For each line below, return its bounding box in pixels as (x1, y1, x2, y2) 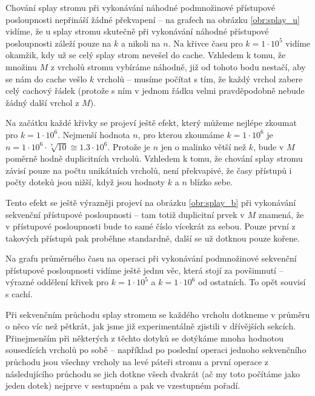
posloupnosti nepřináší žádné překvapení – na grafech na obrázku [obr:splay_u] (5, 13, 300, 25)
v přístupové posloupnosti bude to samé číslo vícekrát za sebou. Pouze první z (5, 220, 296, 233)
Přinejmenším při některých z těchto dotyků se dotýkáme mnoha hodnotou (5, 331, 283, 344)
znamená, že (258, 208, 304, 220)
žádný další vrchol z (5, 96, 79, 108)
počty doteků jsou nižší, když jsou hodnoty (5, 176, 165, 188)
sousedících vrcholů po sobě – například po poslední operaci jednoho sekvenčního (5, 343, 307, 356)
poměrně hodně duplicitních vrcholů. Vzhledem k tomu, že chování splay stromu (5, 152, 303, 165)
